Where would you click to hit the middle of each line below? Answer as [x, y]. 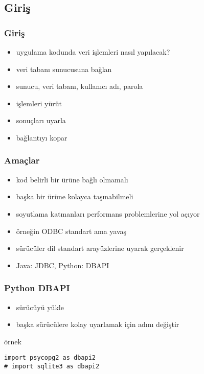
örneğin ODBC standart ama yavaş [71, 231]
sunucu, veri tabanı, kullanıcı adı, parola [80, 86]
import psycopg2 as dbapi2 [50, 358]
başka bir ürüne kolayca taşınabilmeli [75, 196]
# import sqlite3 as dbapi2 [52, 366]
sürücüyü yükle [40, 307]
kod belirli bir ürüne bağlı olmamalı [72, 179]
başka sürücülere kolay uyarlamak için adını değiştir [98, 324]
